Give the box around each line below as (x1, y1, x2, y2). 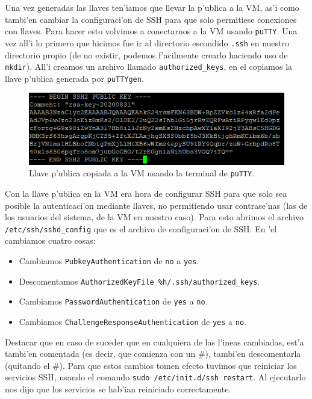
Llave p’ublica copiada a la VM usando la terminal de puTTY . (29, 167, 255, 179)
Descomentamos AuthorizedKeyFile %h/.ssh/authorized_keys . (19, 274, 260, 287)
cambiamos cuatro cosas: (5, 234, 96, 247)
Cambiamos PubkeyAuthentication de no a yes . (19, 255, 199, 267)
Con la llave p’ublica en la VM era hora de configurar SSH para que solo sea (5, 187, 287, 200)
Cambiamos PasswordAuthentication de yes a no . (19, 295, 208, 308)
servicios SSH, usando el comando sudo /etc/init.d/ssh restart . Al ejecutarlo (5, 371, 306, 383)
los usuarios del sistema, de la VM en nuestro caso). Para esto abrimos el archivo (5, 211, 304, 223)
